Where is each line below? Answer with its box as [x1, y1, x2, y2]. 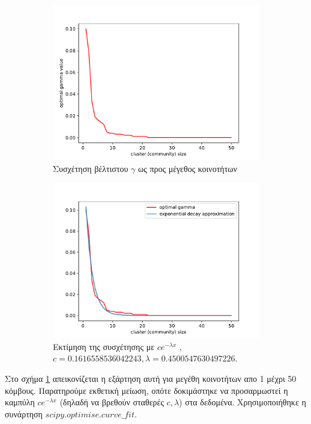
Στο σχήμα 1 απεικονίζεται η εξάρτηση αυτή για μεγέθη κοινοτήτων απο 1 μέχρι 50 [5, 372, 297, 384]
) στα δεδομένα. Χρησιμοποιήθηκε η [179, 396, 306, 408]
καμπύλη [5, 396, 35, 408]
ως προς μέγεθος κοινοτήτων [138, 162, 237, 174]
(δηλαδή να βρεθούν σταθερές [59, 396, 164, 408]
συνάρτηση [5, 407, 43, 420]
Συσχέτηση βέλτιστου [53, 162, 128, 174]
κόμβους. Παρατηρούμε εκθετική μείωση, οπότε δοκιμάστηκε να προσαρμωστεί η [5, 384, 288, 396]
